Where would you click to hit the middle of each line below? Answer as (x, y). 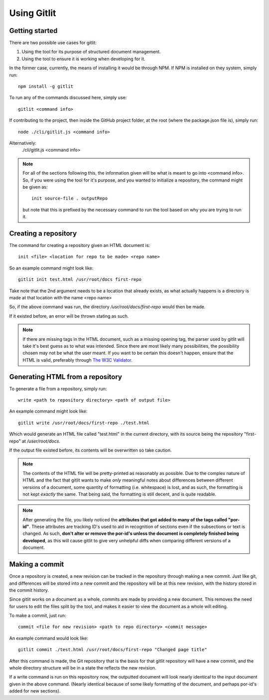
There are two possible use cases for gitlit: (53, 43)
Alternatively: (23, 143)
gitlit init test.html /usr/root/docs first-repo (80, 280)
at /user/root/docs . (41, 441)
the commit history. (29, 590)
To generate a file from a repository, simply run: (58, 389)
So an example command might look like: (51, 268)
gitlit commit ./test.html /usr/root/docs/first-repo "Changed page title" (113, 650)
